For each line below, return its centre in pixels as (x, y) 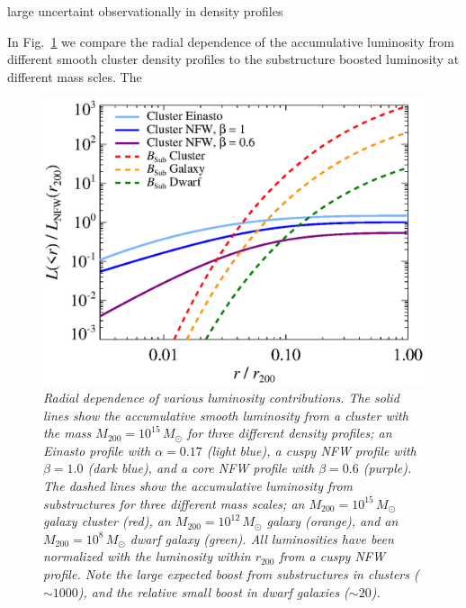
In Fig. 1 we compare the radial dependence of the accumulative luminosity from (231, 41)
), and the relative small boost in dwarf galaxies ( (213, 591)
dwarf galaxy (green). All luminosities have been (262, 538)
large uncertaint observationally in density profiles (145, 11)
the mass (67, 433)
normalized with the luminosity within (147, 556)
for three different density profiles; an (289, 433)
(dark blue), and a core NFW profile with (201, 468)
